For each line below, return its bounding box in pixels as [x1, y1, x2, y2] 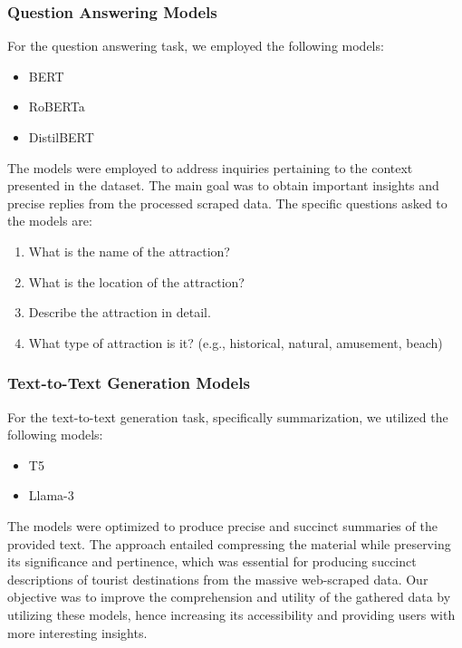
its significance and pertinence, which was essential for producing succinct [7, 552, 417, 571]
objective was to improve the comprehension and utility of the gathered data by [7, 587, 451, 606]
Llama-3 [28, 486, 74, 505]
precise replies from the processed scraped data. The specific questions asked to [7, 193, 448, 212]
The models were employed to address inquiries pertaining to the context [7, 158, 413, 177]
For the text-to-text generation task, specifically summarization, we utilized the [7, 407, 448, 426]
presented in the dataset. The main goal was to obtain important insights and [7, 176, 439, 195]
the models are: [7, 211, 92, 230]
